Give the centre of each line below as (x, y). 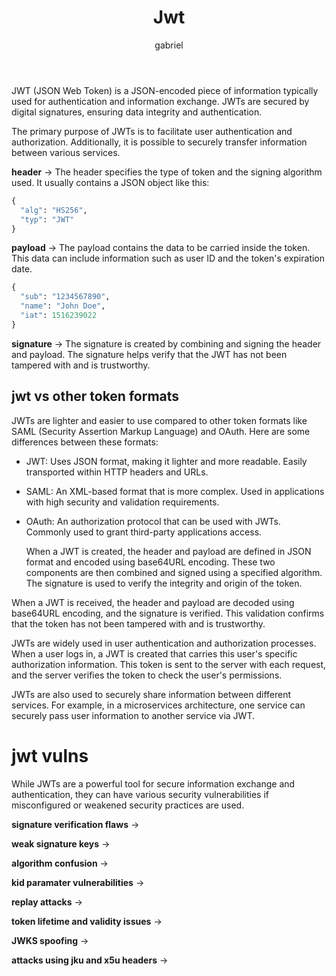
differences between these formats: (85, 442)
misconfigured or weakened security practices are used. (128, 805)
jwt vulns (50, 755)
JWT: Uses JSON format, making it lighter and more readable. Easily (166, 461)
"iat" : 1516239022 (59, 316)
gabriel (169, 45)
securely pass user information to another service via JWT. (133, 715)
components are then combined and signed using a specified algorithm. (174, 572)
